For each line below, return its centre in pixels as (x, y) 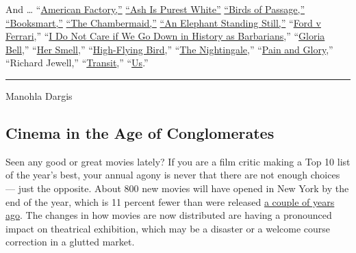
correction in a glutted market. (70, 242)
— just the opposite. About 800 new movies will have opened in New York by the (177, 188)
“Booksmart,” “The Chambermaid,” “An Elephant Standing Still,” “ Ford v (163, 22)
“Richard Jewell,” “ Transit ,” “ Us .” (77, 63)
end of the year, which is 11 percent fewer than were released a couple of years (170, 201)
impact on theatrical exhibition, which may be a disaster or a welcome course (168, 228)
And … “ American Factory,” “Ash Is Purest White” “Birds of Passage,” (155, 9)
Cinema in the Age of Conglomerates (140, 132)
